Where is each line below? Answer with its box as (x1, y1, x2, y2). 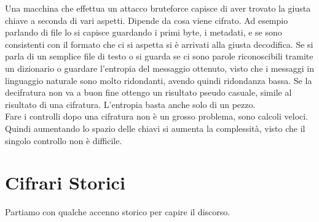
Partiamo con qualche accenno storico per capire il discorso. (5, 205, 230, 218)
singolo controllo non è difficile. (5, 134, 122, 147)
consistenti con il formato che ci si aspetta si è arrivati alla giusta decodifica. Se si (5, 37, 313, 50)
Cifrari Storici (5, 170, 125, 195)
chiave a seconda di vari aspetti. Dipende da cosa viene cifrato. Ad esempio (5, 13, 288, 26)
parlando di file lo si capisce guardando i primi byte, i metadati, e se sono (5, 26, 282, 39)
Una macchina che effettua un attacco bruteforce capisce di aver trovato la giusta (5, 2, 311, 14)
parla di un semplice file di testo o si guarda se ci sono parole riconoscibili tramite (5, 50, 313, 63)
